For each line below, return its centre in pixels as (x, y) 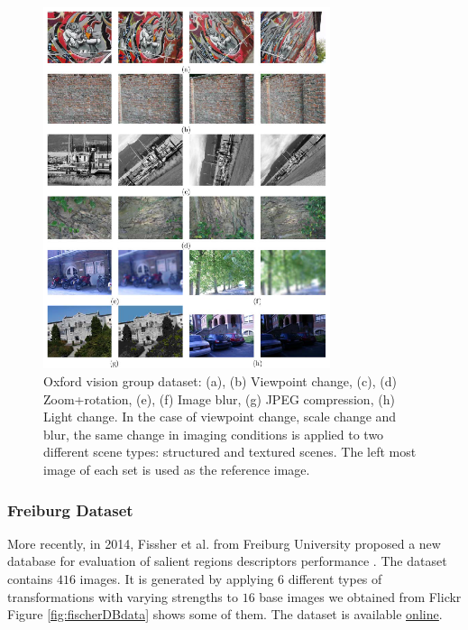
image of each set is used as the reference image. (177, 469)
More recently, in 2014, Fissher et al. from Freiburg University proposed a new (224, 543)
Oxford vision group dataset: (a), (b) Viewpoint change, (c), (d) (220, 381)
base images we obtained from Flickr (360, 596)
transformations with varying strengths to (123, 596)
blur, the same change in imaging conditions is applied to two (214, 434)
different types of (335, 579)
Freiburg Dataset (70, 510)
